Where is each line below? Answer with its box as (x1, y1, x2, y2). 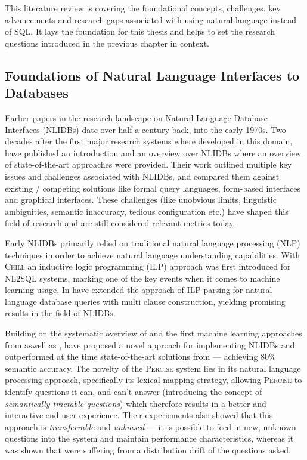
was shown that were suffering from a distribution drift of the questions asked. (5, 444, 291, 456)
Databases (5, 84, 69, 102)
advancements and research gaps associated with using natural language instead (5, 13, 297, 26)
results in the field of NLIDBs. (5, 307, 116, 319)
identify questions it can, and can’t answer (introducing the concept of (5, 385, 262, 398)
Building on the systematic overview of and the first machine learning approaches (5, 327, 302, 339)
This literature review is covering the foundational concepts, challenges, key (5, 2, 281, 14)
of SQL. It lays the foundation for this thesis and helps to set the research (5, 25, 275, 38)
